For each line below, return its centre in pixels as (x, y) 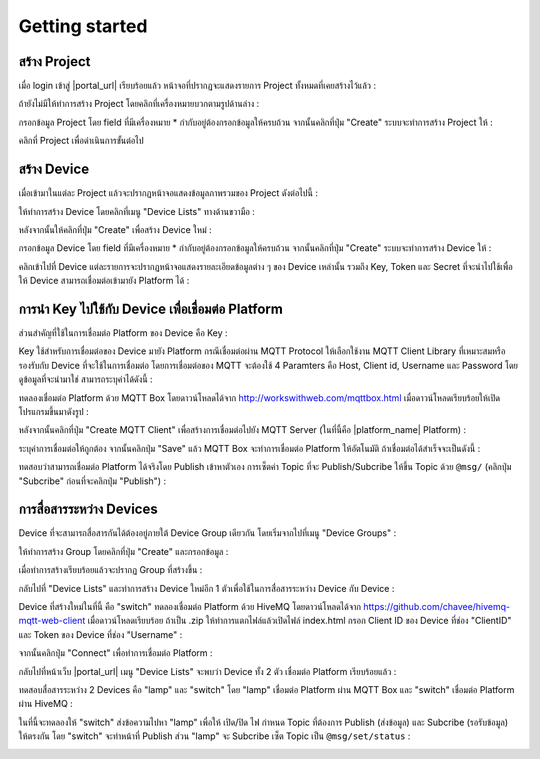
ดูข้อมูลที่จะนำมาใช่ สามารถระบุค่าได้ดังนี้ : (86, 379)
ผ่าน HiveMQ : (46, 704)
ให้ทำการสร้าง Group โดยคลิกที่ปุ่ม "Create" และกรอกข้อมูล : (123, 551)
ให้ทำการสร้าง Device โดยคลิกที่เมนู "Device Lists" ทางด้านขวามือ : (136, 211)
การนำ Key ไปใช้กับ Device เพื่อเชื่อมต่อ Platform (151, 308)
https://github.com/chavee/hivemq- (437, 606)
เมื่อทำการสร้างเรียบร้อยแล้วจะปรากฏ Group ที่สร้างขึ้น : (110, 570)
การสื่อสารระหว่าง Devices (88, 509)
